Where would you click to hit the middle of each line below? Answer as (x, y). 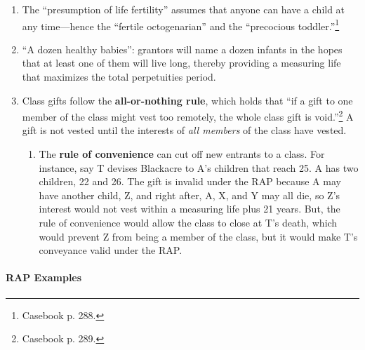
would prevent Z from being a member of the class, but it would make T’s (198, 236)
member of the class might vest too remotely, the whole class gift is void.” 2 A (188, 115)
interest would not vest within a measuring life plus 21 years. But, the (190, 209)
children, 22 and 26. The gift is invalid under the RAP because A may (190, 181)
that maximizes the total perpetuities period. (119, 77)
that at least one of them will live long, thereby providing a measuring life (181, 63)
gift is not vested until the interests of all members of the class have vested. (184, 130)
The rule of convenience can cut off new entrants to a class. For (182, 154)
